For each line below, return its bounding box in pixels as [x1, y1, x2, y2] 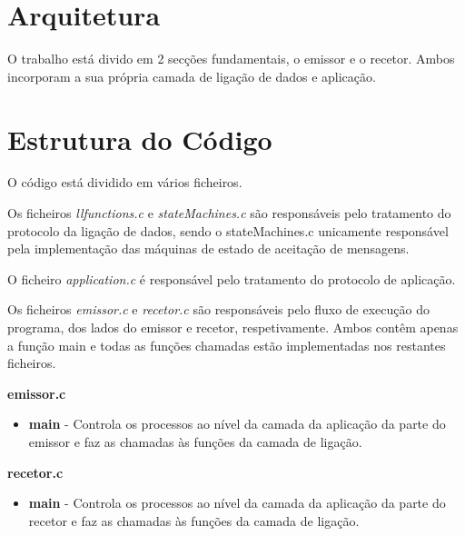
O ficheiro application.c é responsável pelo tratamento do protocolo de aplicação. [7, 269, 456, 288]
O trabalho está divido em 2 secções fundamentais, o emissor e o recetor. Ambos [7, 49, 455, 68]
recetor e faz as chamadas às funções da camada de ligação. [28, 511, 360, 530]
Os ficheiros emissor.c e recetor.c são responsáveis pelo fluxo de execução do [7, 300, 430, 319]
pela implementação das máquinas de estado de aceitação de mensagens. [7, 239, 410, 258]
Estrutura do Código [7, 120, 272, 157]
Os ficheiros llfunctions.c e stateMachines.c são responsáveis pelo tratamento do [7, 203, 451, 223]
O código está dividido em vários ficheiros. [7, 173, 242, 192]
